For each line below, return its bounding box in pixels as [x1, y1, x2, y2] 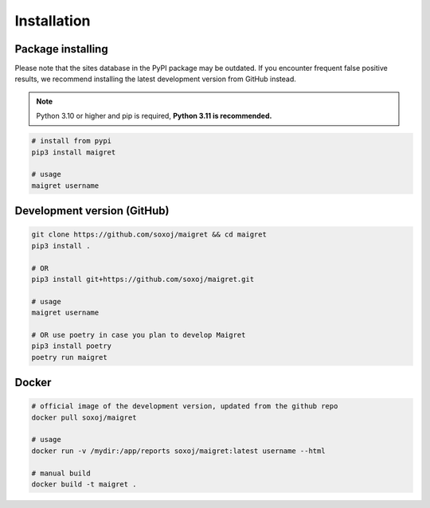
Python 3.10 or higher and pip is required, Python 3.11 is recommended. [36, 111, 272, 121]
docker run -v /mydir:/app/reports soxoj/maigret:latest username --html [31, 446, 326, 455]
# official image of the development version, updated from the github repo [31, 402, 338, 411]
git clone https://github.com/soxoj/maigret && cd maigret [31, 230, 267, 239]
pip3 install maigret [31, 147, 116, 157]
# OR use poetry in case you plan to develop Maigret [31, 330, 246, 339]
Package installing [14, 42, 108, 56]
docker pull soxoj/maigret [31, 412, 137, 422]
